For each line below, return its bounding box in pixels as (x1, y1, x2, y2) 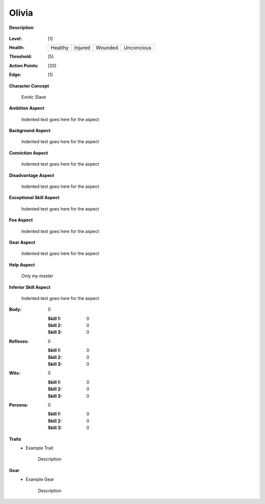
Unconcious (123, 44, 152, 51)
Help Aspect (9, 262, 35, 267)
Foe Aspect (9, 217, 33, 223)
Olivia (9, 7, 33, 18)
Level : (9, 35, 22, 41)
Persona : (9, 402, 28, 408)
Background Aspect (9, 128, 51, 134)
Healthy (51, 44, 69, 51)
